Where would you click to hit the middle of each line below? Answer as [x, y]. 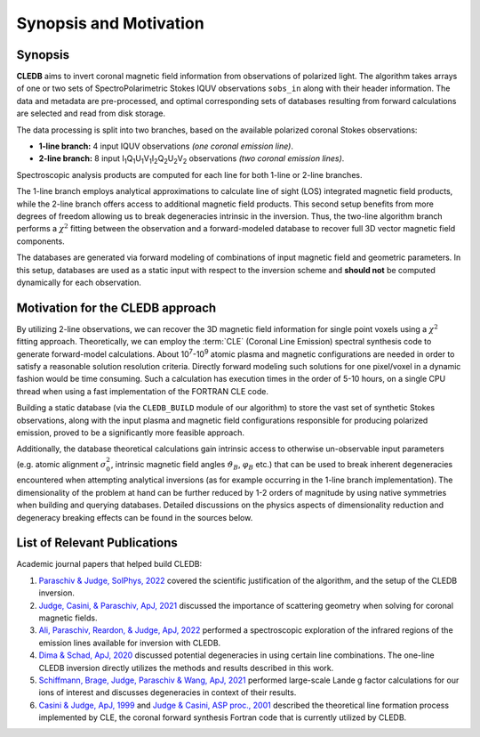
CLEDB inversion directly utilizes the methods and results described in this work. [186, 668]
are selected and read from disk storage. [91, 113]
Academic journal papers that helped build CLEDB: [109, 564]
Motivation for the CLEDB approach [116, 308]
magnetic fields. [68, 618]
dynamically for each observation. [79, 282]
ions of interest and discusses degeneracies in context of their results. [168, 692]
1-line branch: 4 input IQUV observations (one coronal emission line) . [166, 146]
